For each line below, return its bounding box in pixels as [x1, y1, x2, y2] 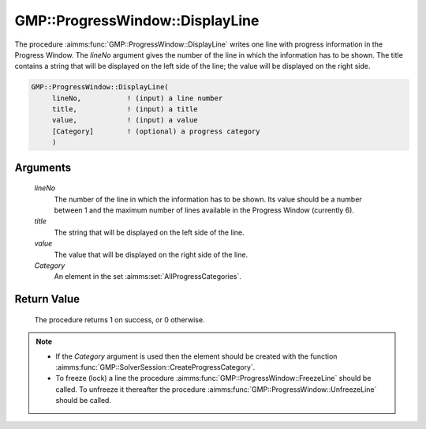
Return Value [14, 292, 80, 306]
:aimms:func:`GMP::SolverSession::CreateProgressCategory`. [55, 362, 256, 371]
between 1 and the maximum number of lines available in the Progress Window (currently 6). [54, 205, 355, 215]
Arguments [14, 160, 72, 174]
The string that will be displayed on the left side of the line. [54, 228, 245, 237]
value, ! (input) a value [51, 115, 198, 125]
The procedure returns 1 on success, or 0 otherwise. [34, 314, 205, 324]
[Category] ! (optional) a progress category [51, 126, 260, 136]
